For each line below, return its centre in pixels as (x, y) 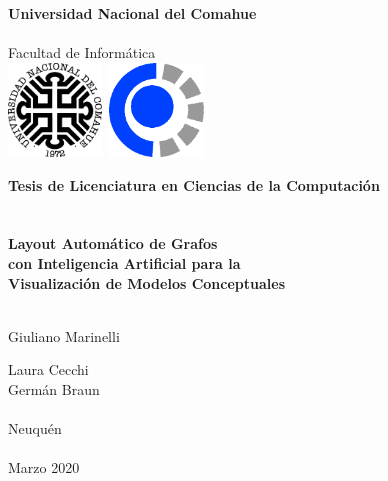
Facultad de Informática (82, 51)
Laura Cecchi (48, 369)
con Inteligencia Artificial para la (124, 263)
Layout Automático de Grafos (113, 243)
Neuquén (35, 428)
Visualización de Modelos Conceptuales (147, 282)
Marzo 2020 (44, 467)
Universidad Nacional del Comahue (132, 12)
